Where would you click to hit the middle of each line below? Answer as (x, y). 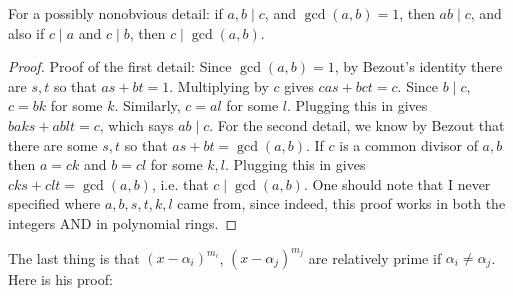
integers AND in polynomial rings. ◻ (123, 222)
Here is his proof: (60, 279)
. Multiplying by (219, 85)
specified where (54, 203)
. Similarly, (147, 105)
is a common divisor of (408, 144)
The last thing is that (74, 257)
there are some (53, 144)
